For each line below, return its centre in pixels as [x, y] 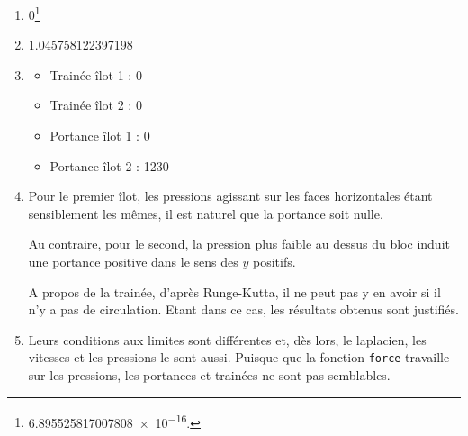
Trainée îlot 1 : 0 [96, 74]
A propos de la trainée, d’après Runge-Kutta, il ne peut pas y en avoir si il [234, 291]
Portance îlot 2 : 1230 [109, 165]
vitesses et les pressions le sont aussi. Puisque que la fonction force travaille [239, 357]
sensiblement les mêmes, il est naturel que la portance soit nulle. [206, 213]
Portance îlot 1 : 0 [100, 136]
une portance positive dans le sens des [133, 261]
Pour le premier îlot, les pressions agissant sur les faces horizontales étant [230, 196]
